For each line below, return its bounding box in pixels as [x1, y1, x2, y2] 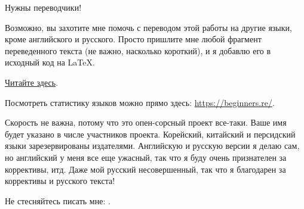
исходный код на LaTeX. [5, 56, 95, 68]
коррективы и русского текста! [5, 174, 115, 187]
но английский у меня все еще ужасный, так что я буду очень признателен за [5, 151, 287, 163]
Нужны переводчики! [5, 1, 82, 13]
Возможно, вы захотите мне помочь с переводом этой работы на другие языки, [5, 21, 292, 33]
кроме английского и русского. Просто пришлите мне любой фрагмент [5, 33, 262, 45]
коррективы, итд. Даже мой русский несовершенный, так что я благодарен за [5, 163, 286, 175]
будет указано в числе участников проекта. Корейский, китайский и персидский [5, 127, 296, 140]
